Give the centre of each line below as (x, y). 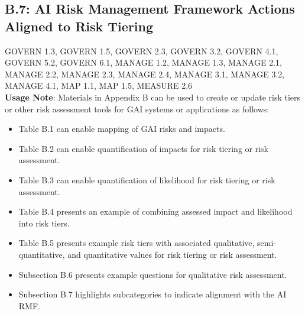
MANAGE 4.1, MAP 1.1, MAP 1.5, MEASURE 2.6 (99, 85)
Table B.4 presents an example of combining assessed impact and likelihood (155, 211)
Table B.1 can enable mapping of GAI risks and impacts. (122, 129)
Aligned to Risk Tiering (79, 26)
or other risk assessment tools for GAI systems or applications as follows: (137, 109)
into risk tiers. (44, 223)
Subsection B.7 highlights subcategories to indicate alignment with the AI (152, 294)
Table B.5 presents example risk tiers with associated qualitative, (137, 243)
